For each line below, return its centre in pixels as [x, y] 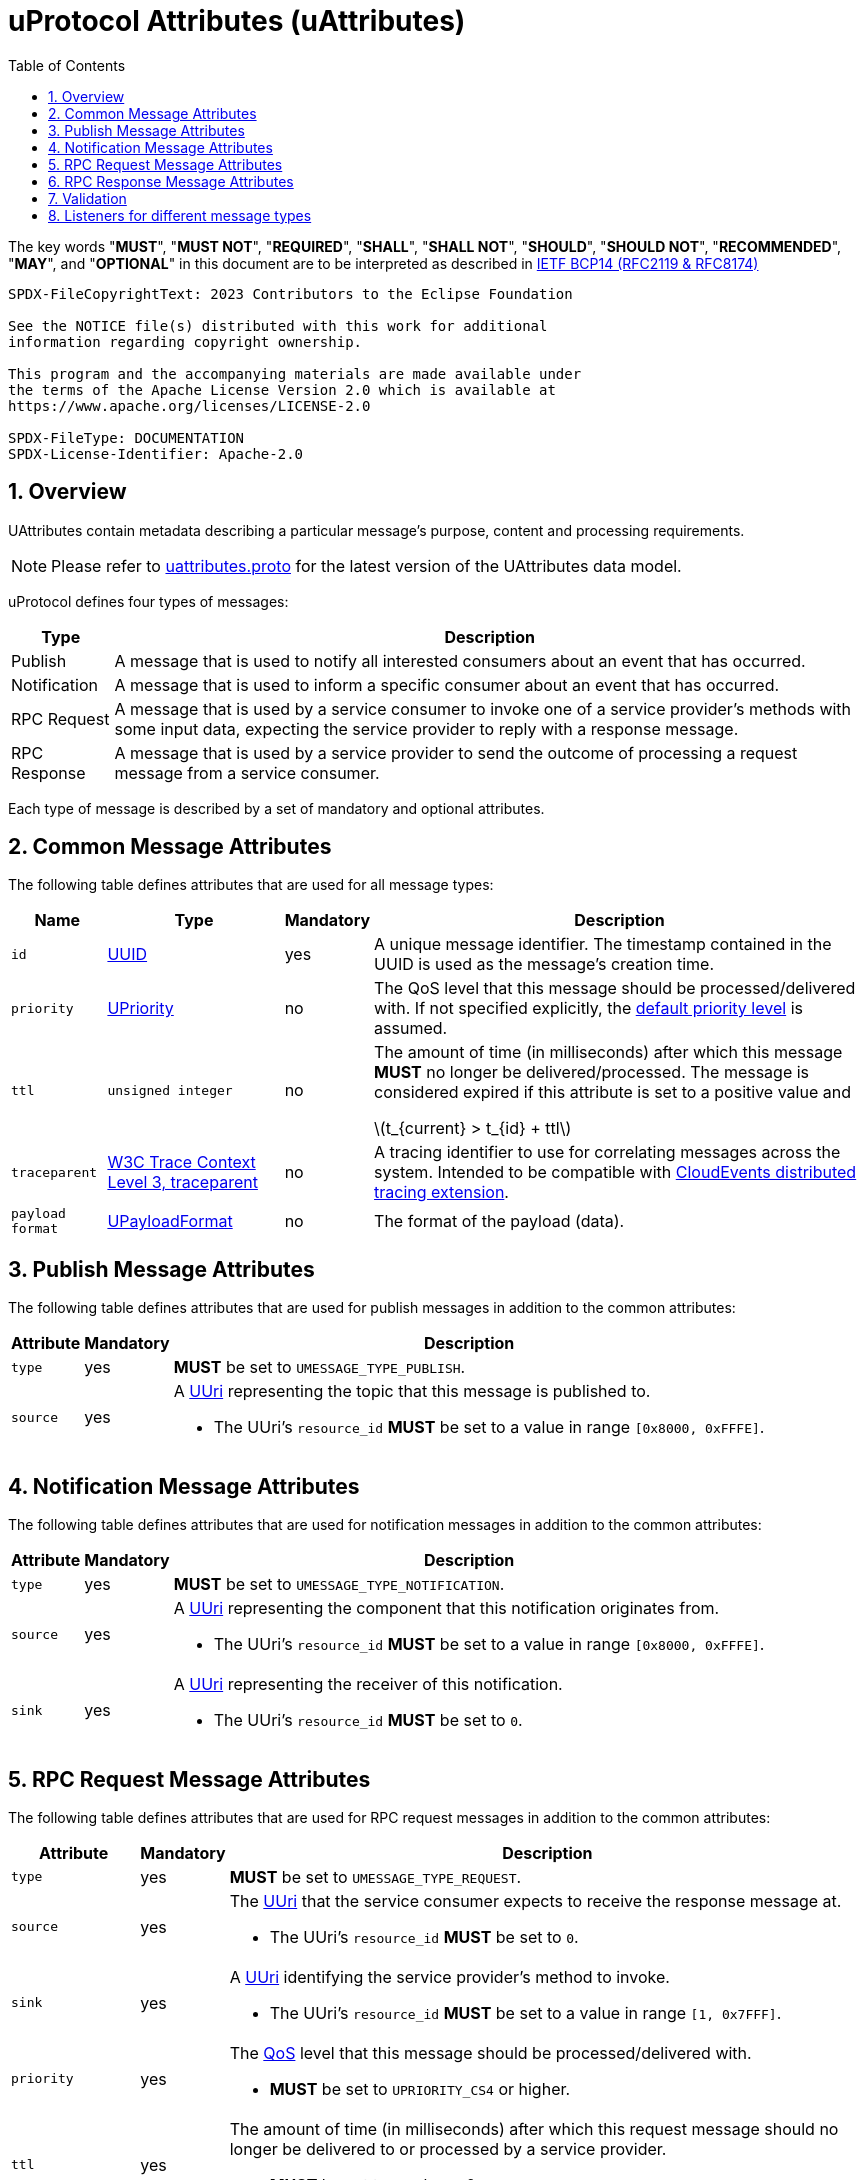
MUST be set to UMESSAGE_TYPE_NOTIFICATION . [339, 1584]
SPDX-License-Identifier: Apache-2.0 [156, 453]
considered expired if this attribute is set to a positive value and [612, 1092]
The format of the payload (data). [499, 1221]
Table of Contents [67, 65]
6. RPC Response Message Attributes [171, 181]
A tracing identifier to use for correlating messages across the [607, 1152]
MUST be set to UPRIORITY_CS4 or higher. [420, 2088]
